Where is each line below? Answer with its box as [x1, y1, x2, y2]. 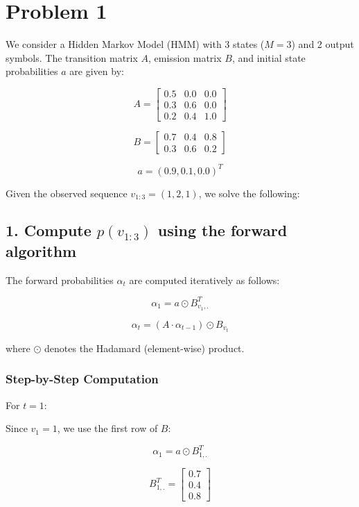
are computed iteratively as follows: [129, 272, 280, 287]
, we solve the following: [198, 185, 300, 200]
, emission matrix [148, 50, 222, 65]
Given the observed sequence [6, 185, 128, 200]
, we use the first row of [57, 421, 158, 435]
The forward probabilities [6, 272, 114, 287]
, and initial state [231, 50, 306, 65]
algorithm [6, 240, 77, 261]
